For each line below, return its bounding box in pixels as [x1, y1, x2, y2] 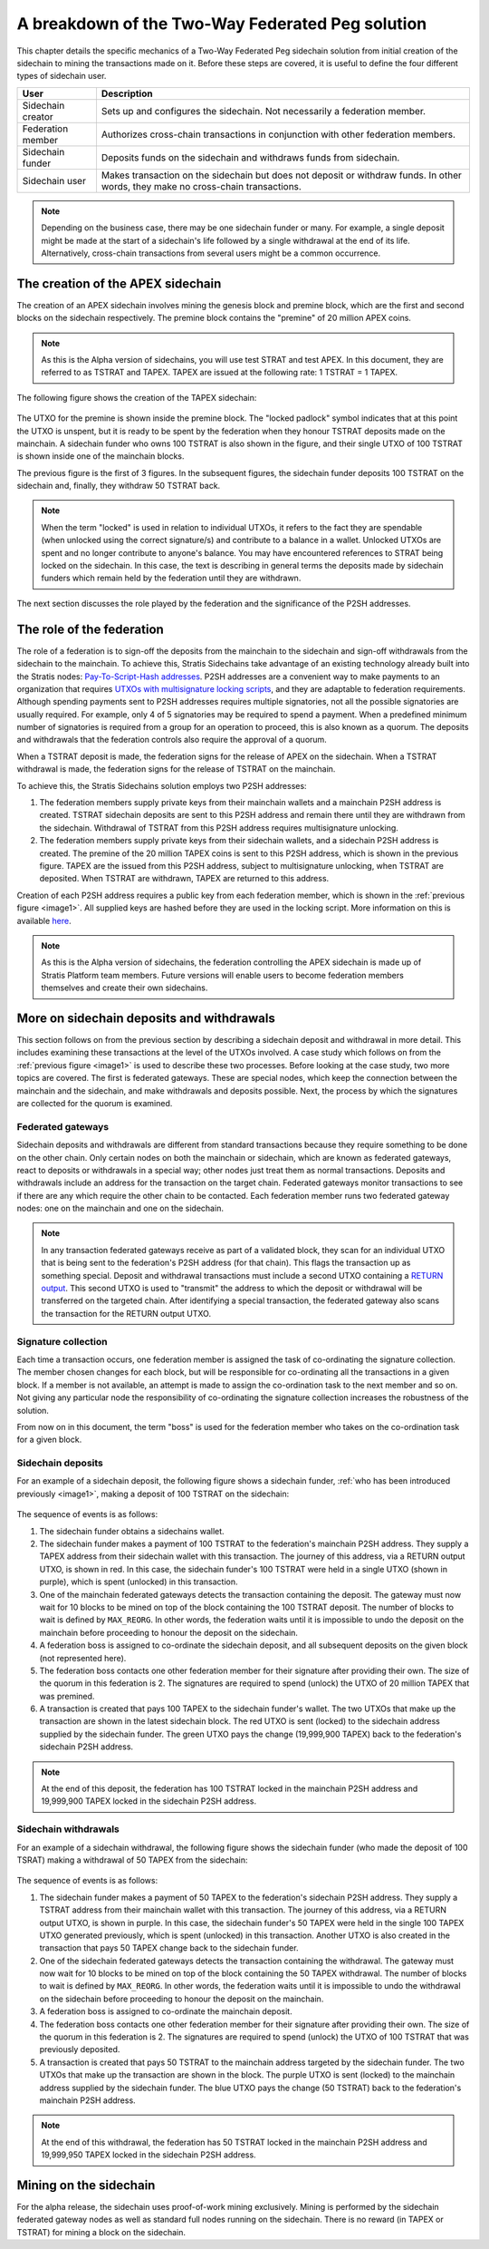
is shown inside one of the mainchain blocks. [16, 451, 185, 462]
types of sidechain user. [16, 71, 107, 82]
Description [101, 87, 153, 100]
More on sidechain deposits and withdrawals [16, 1010, 276, 1026]
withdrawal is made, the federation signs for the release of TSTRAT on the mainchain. [16, 764, 336, 774]
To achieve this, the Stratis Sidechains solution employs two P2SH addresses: [16, 780, 307, 791]
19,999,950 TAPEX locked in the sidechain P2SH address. [41, 2149, 257, 2160]
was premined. [39, 1690, 95, 1701]
